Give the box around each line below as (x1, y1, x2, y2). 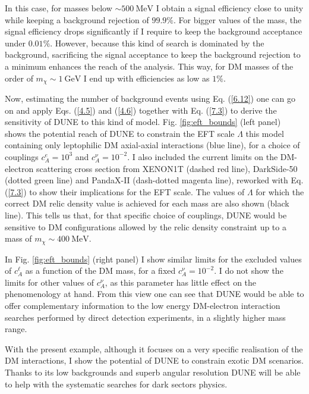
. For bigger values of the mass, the (174, 13, 302, 26)
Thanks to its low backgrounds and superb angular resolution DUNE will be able (5, 365, 301, 378)
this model (245, 127, 284, 139)
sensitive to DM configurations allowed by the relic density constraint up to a (5, 220, 286, 233)
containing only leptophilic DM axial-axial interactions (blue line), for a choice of (5, 139, 300, 151)
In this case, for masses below (5, 2, 112, 14)
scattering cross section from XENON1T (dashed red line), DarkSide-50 (36, 162, 298, 174)
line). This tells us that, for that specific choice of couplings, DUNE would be (5, 208, 287, 221)
